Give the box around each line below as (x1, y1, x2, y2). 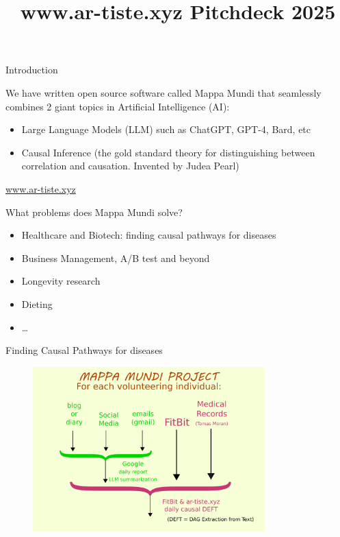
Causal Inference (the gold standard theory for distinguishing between (21, 145, 315, 159)
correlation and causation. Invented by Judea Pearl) (21, 158, 239, 173)
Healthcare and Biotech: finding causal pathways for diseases (21, 228, 276, 242)
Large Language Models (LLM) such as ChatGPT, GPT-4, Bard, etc (21, 122, 311, 136)
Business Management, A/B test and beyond (21, 250, 210, 265)
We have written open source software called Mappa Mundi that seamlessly (5, 85, 322, 99)
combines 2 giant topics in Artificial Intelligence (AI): (5, 99, 230, 113)
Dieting (21, 296, 53, 311)
